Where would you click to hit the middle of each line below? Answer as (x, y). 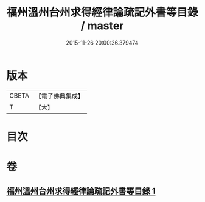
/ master (102, 26)
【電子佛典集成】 (59, 96)
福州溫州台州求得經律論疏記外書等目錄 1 (81, 191)
